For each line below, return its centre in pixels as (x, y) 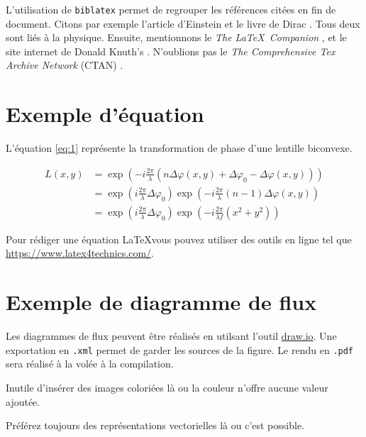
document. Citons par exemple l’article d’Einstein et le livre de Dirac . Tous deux (183, 23)
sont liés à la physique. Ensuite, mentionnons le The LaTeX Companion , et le (176, 37)
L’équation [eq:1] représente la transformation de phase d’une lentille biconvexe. (179, 148)
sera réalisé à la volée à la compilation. (90, 364)
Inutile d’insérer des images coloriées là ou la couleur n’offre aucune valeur (167, 387)
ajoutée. (23, 401)
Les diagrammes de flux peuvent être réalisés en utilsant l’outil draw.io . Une (171, 336)
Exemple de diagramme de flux (161, 302)
